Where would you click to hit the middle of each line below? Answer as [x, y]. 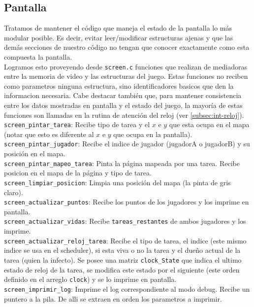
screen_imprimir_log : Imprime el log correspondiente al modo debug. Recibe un [127, 289]
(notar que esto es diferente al [49, 134]
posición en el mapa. [35, 153]
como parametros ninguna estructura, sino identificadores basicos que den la [119, 85]
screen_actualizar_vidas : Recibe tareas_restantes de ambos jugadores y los [125, 221]
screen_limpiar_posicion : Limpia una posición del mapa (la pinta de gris [117, 182]
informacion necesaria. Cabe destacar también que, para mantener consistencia [123, 95]
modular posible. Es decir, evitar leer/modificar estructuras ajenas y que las [119, 37]
